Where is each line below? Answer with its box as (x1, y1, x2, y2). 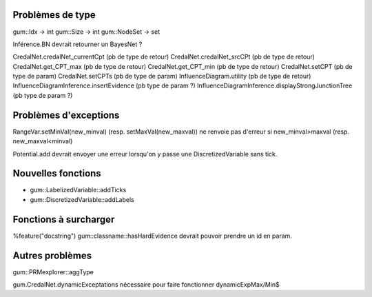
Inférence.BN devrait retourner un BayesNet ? (12, 40, 143, 48)
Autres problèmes (12, 249, 92, 261)
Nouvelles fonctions (12, 167, 101, 179)
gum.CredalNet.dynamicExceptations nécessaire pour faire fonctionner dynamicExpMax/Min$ (12, 280, 280, 289)
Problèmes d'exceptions (12, 109, 120, 121)
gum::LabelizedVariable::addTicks (30, 186, 127, 194)
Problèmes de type (12, 9, 96, 21)
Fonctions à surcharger (12, 214, 115, 225)
